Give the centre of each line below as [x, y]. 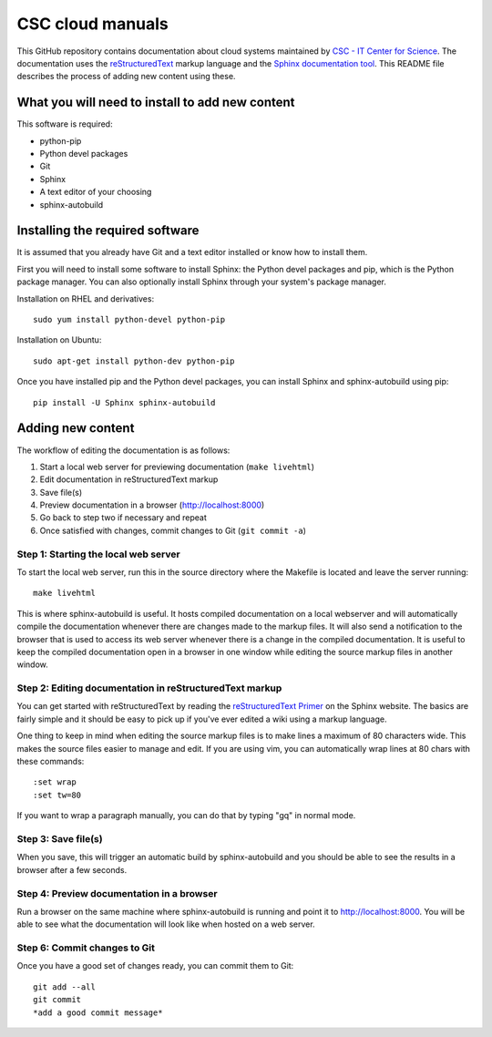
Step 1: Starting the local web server [99, 554]
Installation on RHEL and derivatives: [86, 298]
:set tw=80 [57, 795]
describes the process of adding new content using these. [126, 77]
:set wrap [55, 782]
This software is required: [65, 124]
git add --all [64, 987]
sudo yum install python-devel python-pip [129, 320]
